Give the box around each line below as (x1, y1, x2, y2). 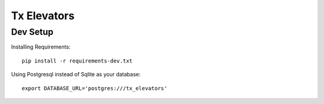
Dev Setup (11, 26, 54, 37)
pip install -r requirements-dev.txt (22, 57, 133, 64)
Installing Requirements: (11, 43, 71, 50)
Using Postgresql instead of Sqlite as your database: (11, 71, 141, 78)
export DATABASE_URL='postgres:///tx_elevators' (22, 85, 167, 91)
